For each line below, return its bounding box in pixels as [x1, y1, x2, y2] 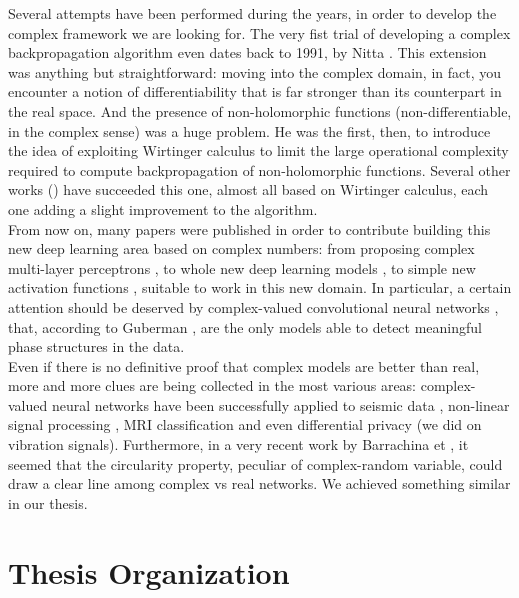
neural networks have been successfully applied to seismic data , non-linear [51, 394, 510, 415]
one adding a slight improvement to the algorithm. [8, 198, 318, 219]
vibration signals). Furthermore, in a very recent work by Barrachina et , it [8, 434, 469, 455]
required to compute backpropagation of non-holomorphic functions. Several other [8, 159, 511, 180]
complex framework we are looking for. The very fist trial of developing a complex [8, 22, 511, 43]
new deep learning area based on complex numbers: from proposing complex [8, 238, 475, 259]
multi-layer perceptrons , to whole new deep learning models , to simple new [8, 257, 476, 278]
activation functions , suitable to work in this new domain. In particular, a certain [8, 277, 512, 298]
